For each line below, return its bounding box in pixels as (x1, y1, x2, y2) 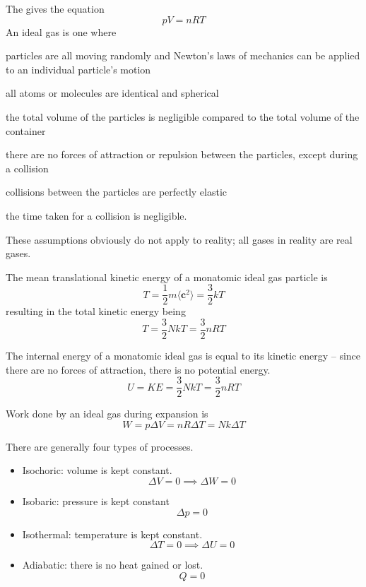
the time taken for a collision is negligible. (6, 208, 187, 223)
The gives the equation (6, 1, 105, 16)
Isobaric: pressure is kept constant (22, 494, 170, 509)
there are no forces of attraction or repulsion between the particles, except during (6, 147, 358, 162)
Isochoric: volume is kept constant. (22, 463, 172, 478)
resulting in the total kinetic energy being (6, 304, 186, 319)
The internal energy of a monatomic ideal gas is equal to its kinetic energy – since (6, 348, 361, 363)
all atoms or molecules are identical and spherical (6, 85, 219, 100)
